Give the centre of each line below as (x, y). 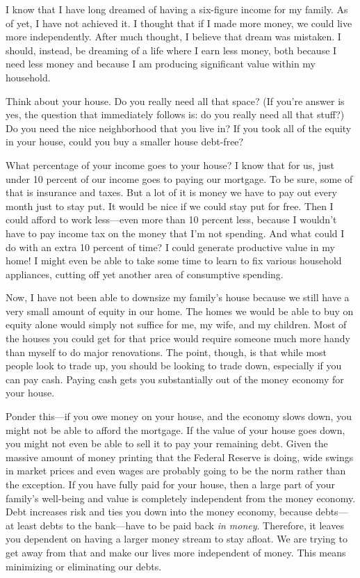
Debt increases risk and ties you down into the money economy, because (159, 512)
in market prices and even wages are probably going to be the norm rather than (176, 471)
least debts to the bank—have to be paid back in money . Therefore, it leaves (181, 525)
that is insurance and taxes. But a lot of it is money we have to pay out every (171, 192)
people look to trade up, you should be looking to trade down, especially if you (174, 366)
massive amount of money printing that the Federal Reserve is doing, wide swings (180, 457)
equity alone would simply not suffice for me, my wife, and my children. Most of (176, 324)
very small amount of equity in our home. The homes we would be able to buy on (180, 311)
